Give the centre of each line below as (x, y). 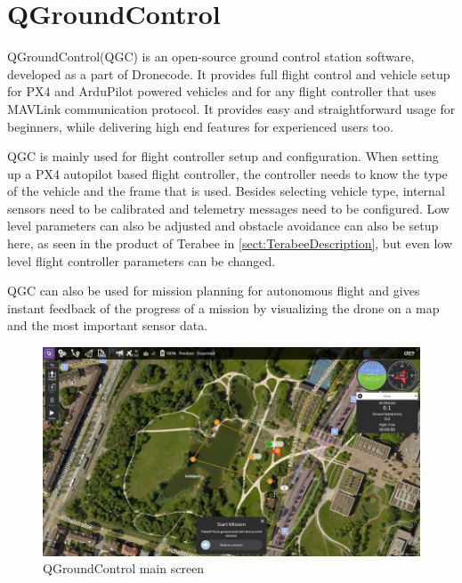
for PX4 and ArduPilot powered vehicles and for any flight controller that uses (222, 91)
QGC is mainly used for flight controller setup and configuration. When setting (223, 156)
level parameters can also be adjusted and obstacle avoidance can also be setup (223, 226)
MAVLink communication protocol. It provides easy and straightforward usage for (231, 108)
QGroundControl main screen (124, 568)
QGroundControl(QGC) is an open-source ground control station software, (211, 57)
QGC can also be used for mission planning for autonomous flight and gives (214, 291)
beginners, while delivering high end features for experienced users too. (200, 126)
